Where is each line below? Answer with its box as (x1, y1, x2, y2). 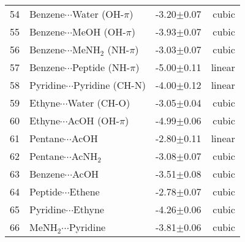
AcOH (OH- (67, 113, 119, 127)
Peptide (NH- (72, 60, 130, 74)
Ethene (69, 184, 100, 199)
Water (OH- (72, 7, 124, 21)
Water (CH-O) (67, 96, 130, 110)
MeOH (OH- (72, 25, 126, 39)
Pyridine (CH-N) (73, 78, 146, 92)
